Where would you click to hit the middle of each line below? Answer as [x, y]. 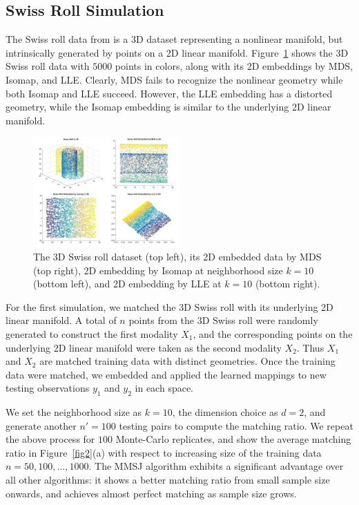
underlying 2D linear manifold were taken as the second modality [144, 347]
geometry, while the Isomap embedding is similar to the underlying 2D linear [168, 107]
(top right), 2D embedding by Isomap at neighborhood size [158, 270]
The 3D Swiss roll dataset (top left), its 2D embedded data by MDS [177, 256]
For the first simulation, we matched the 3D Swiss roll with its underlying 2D [169, 306]
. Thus [310, 347]
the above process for [50, 439]
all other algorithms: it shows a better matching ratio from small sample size [168, 480]
